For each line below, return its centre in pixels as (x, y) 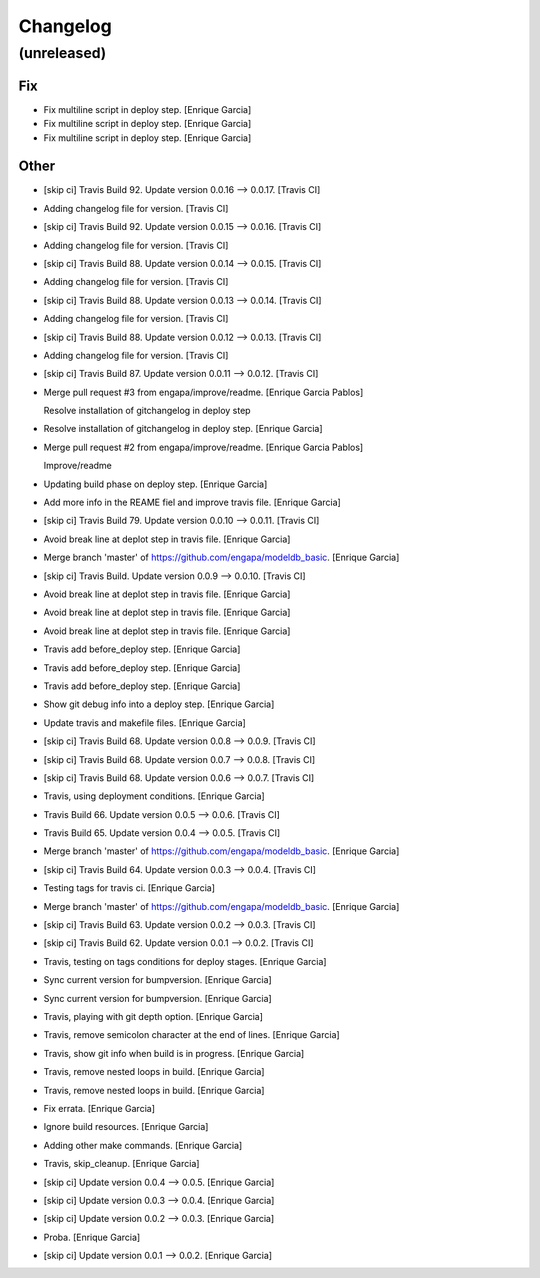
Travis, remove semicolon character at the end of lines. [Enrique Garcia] (191, 1035)
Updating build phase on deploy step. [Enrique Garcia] (155, 484)
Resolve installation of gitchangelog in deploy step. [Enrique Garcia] (183, 429)
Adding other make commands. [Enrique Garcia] (143, 1145)
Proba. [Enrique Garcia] (92, 1237)
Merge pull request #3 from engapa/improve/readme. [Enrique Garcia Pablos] (203, 392)
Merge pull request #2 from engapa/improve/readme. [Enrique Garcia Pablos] (203, 447)
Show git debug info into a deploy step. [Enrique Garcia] (159, 704)
